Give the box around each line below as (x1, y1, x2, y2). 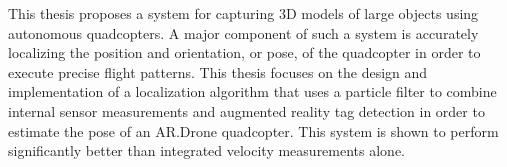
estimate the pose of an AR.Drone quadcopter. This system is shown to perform (8, 120, 499, 141)
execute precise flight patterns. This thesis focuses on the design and (8, 61, 428, 82)
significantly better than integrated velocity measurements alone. (8, 140, 406, 161)
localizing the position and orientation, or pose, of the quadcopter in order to (8, 42, 481, 63)
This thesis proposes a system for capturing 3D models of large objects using (8, 3, 479, 23)
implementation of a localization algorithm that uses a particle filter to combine (8, 81, 497, 102)
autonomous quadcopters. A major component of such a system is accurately (8, 22, 479, 43)
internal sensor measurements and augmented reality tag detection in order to (8, 100, 485, 121)
